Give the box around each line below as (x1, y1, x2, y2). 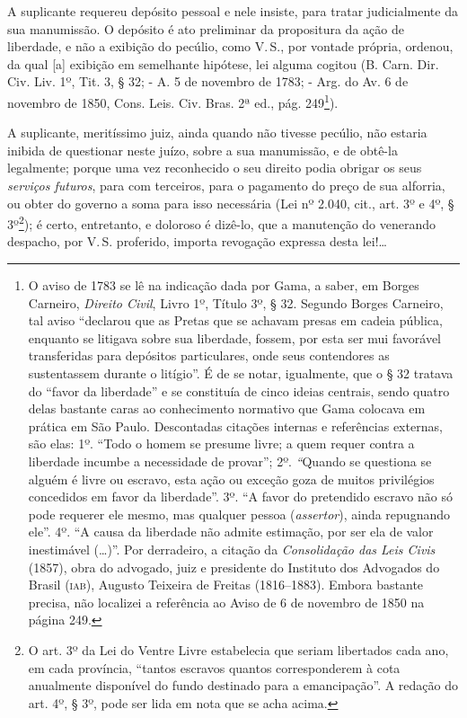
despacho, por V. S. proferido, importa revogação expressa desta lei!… (7, 232, 387, 251)
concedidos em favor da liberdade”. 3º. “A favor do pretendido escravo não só (28, 487, 453, 506)
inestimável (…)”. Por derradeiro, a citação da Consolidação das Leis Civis (28, 539, 436, 558)
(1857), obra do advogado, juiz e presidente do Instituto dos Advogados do (28, 557, 440, 576)
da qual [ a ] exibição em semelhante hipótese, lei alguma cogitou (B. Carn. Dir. (7, 54, 439, 73)
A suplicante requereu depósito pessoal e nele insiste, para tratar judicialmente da (7, 2, 458, 20)
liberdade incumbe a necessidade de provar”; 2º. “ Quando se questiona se (28, 451, 432, 470)
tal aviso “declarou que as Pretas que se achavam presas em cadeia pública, (28, 311, 443, 330)
